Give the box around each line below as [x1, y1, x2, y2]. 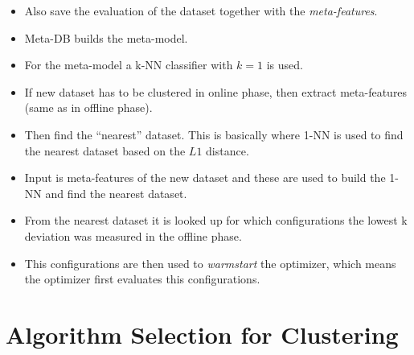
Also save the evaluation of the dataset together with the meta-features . [24, 2, 378, 19]
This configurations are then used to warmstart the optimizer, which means [24, 254, 396, 271]
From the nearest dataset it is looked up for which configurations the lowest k [24, 212, 408, 229]
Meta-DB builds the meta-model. [24, 29, 188, 46]
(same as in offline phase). [24, 99, 153, 116]
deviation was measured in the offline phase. [24, 227, 242, 244]
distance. [206, 142, 249, 159]
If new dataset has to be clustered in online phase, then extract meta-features [24, 83, 408, 100]
